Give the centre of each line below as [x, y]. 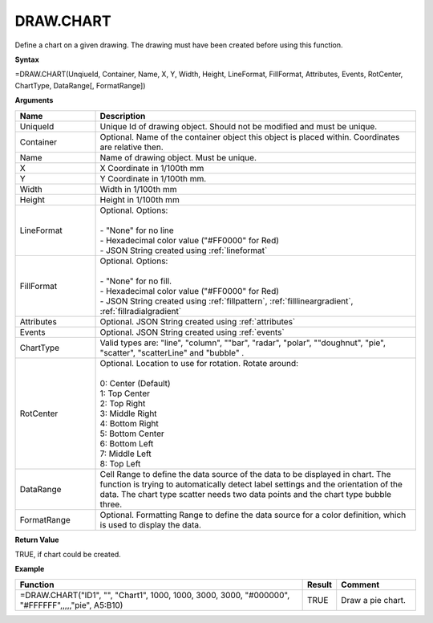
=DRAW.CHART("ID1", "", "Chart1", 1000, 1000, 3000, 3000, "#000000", [155, 595]
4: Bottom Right [129, 423]
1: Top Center [125, 393]
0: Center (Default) [136, 383]
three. [111, 504]
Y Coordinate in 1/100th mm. [153, 178]
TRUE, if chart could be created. [68, 554]
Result [320, 584]
